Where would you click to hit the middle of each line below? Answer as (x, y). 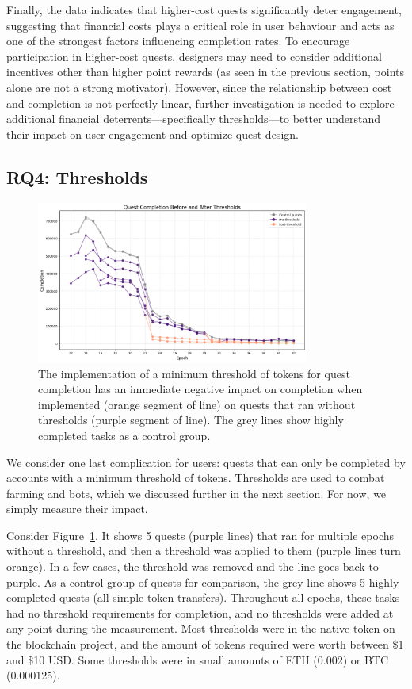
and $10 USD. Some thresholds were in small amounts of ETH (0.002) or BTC (198, 659)
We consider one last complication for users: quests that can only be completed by (206, 462)
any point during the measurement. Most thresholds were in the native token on (201, 628)
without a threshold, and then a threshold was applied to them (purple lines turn (204, 551)
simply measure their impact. (77, 509)
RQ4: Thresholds (77, 176)
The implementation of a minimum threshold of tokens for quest (194, 373)
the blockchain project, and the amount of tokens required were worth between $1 (205, 644)
